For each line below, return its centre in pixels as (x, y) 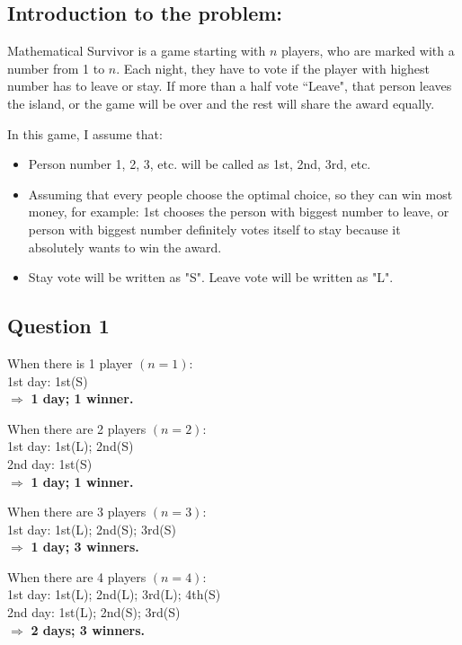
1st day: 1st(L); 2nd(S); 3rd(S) (92, 529)
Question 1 (58, 326)
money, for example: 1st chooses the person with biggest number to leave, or (239, 212)
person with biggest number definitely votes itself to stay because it (214, 229)
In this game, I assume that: (85, 133)
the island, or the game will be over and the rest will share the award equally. (221, 103)
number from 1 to (56, 68)
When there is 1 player (70, 362)
